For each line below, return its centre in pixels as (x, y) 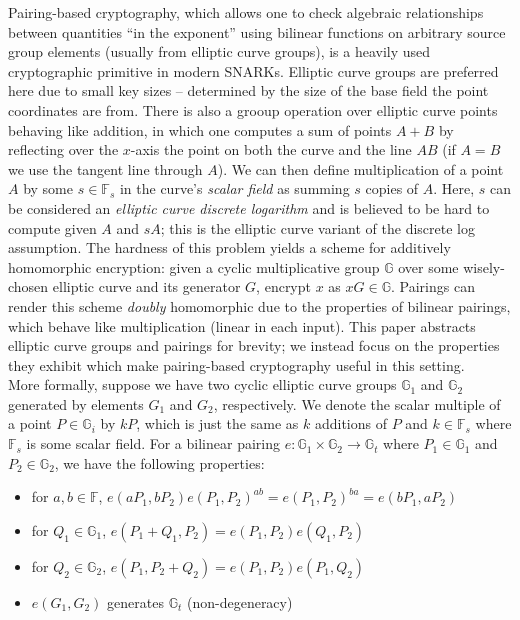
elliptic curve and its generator (146, 286)
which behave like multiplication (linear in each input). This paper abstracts (242, 325)
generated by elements (76, 403)
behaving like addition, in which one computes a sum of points (200, 129)
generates (135, 601)
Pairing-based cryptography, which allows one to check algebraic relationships (246, 12)
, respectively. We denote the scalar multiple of (357, 403)
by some (48, 188)
